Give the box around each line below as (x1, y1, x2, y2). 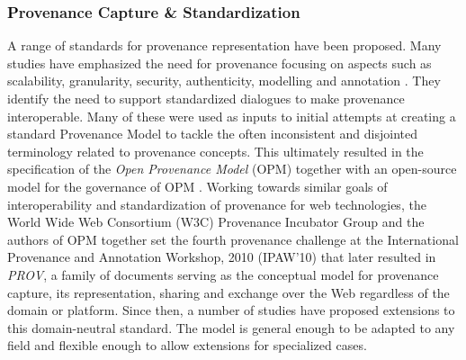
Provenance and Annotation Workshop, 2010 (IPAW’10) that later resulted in (7, 247, 436, 266)
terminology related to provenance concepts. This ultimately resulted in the (7, 141, 424, 160)
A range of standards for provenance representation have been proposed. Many (7, 36, 442, 55)
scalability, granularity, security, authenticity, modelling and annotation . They (7, 71, 441, 90)
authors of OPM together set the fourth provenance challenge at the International (7, 229, 459, 248)
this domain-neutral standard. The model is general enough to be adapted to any (7, 318, 455, 337)
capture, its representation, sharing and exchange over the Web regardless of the (7, 283, 450, 301)
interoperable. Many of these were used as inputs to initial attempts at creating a (7, 106, 456, 125)
